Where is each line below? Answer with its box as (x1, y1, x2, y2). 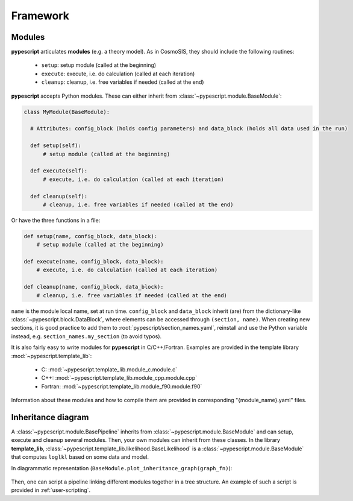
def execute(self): (30, 168, 88, 174)
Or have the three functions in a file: (11, 216, 101, 224)
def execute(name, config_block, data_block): (23, 258, 164, 265)
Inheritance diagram (11, 412, 89, 422)
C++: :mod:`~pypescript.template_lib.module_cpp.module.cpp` (41, 374, 197, 382)
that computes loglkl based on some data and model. (11, 453, 149, 461)
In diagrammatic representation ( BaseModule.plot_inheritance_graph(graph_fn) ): (11, 464, 233, 471)
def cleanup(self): (30, 193, 88, 200)
